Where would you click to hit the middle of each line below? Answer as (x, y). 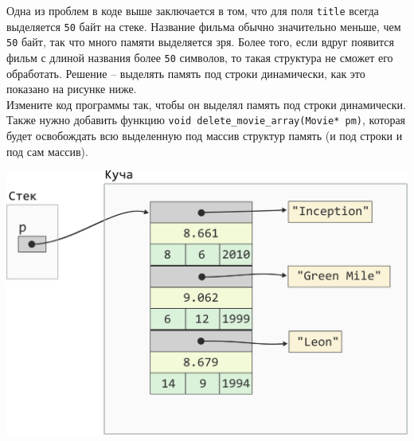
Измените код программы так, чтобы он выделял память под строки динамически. (206, 104)
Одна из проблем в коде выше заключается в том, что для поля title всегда (193, 10)
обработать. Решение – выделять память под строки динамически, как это (186, 73)
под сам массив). (47, 151)
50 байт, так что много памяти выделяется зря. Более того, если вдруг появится (200, 42)
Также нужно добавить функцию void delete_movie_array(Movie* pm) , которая (206, 120)
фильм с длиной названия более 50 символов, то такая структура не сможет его (200, 57)
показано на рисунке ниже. (72, 89)
